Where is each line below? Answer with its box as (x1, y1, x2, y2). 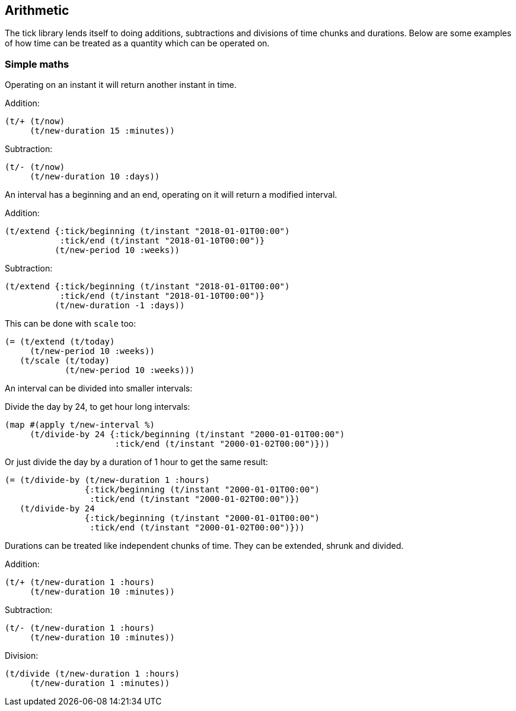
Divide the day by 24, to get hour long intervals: (5, 402, 190, 412)
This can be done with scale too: (5, 318, 136, 329)
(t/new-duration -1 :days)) (55, 301, 185, 311)
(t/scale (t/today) (20, 356, 110, 366)
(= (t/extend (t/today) (5, 337, 115, 347)
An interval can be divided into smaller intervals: (5, 383, 193, 394)
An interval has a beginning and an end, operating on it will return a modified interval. (5, 189, 337, 200)
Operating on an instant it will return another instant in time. (5, 80, 237, 90)
